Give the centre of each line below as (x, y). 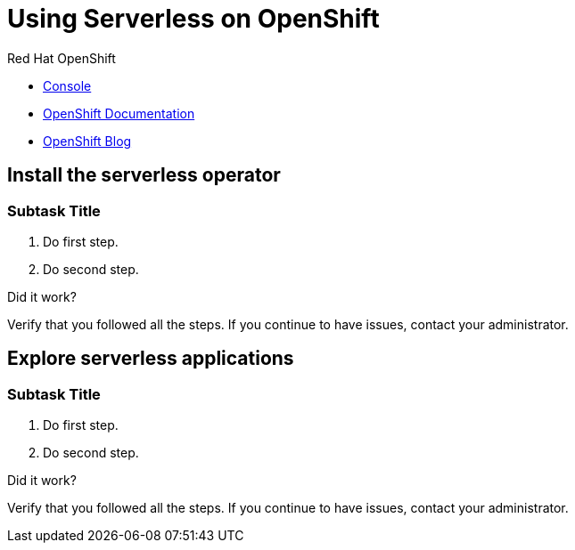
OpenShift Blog (87, 141)
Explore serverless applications (151, 359)
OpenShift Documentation (119, 113)
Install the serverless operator (144, 175)
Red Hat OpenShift (62, 58)
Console (67, 85)
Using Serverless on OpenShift (193, 19)
